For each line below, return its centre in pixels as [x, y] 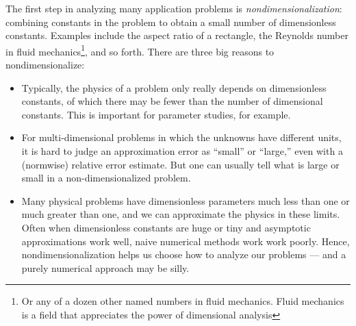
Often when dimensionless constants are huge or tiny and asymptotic [166, 227]
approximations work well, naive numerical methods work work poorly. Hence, [186, 241]
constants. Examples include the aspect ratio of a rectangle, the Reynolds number [177, 35]
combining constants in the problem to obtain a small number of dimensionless [171, 22]
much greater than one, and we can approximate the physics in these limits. [181, 214]
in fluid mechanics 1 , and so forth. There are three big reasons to [140, 50]
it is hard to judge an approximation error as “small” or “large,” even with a [182, 151]
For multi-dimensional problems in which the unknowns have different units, [181, 137]
